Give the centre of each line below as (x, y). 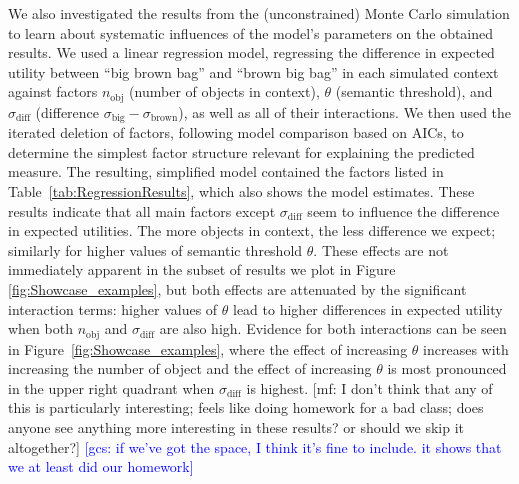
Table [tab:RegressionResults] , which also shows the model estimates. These (241, 191)
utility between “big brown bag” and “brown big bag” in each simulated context (253, 71)
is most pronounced (447, 368)
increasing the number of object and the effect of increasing (190, 368)
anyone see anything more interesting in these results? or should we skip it (236, 427)
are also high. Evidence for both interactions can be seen (333, 328)
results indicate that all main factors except (142, 210)
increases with (466, 348)
